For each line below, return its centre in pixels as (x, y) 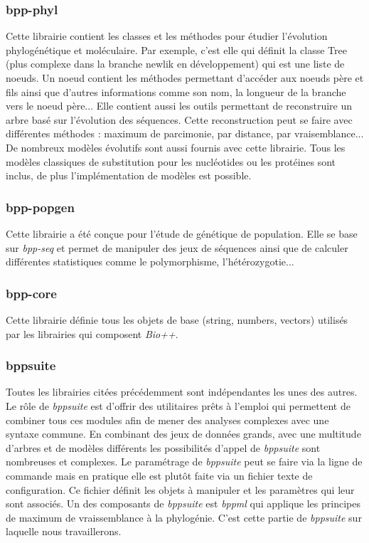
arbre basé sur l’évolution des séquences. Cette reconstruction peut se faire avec (179, 119)
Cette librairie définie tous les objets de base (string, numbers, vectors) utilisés (177, 319)
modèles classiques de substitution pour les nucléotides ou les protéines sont (171, 161)
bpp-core (31, 293)
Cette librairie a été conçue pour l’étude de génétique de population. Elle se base (182, 233)
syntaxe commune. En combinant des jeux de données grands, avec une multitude (183, 434)
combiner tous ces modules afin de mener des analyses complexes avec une (167, 420)
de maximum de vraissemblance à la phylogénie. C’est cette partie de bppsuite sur (184, 517)
